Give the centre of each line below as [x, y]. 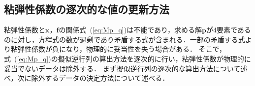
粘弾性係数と [25, 30]
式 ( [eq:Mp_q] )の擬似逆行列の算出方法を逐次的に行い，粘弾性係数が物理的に [127, 58]
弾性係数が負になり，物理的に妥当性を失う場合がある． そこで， [122, 49]
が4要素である [228, 30]
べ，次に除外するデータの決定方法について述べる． [87, 78]
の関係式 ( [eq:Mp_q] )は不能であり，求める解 [130, 30]
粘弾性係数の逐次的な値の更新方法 [87, 9]
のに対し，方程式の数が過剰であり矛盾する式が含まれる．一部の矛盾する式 [125, 39]
